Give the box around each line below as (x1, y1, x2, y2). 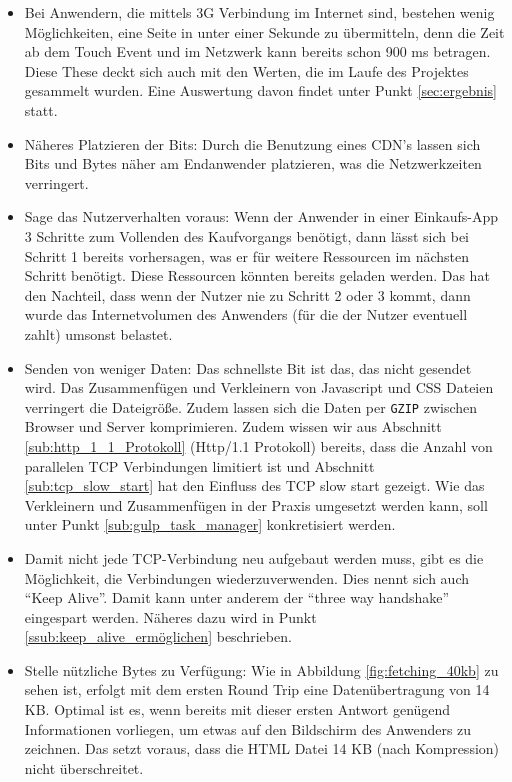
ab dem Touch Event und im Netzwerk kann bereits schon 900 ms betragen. (24, 41, 491, 62)
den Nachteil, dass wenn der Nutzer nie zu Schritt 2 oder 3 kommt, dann (24, 284, 471, 305)
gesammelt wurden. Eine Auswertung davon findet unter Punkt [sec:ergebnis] (24, 80, 498, 101)
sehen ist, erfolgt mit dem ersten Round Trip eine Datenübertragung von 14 (24, 679, 490, 700)
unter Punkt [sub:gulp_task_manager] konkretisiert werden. (24, 514, 396, 535)
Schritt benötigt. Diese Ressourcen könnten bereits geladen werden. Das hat (24, 265, 490, 286)
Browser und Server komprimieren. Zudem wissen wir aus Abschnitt (24, 416, 442, 437)
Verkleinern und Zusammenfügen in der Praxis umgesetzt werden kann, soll (24, 494, 488, 515)
